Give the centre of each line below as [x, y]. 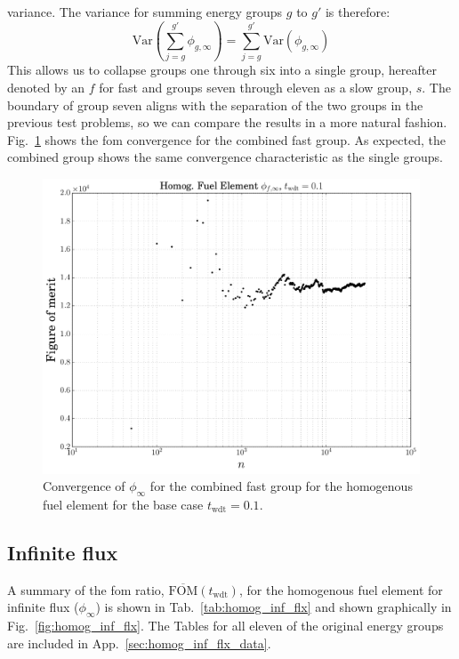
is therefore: [358, 12]
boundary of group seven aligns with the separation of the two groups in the [215, 104]
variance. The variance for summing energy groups [145, 12]
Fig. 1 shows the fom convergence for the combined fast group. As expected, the [226, 139]
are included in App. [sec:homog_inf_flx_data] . [139, 643]
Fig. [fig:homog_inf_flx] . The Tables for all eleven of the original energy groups [225, 626]
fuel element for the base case [123, 504]
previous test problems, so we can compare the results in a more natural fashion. [227, 122]
